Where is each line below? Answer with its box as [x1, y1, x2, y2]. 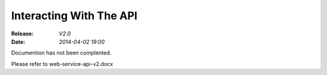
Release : [11, 30, 34, 37]
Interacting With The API [11, 9, 137, 22]
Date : [11, 38, 25, 45]
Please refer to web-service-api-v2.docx [11, 60, 113, 67]
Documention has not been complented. [11, 49, 112, 56]
